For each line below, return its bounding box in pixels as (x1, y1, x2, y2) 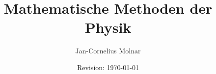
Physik (84, 17, 132, 37)
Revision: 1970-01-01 (77, 62, 139, 72)
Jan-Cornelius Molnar (75, 46, 141, 56)
